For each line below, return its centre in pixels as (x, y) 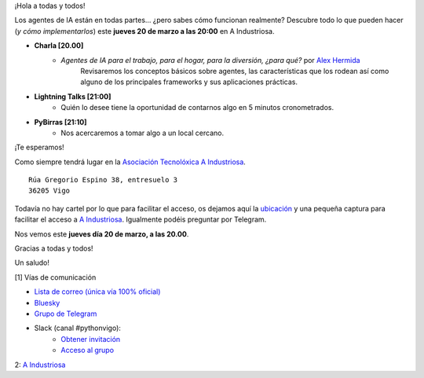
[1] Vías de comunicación (55, 277)
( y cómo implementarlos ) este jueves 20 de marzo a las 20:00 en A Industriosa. (144, 31)
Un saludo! (32, 262)
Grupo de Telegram (66, 314)
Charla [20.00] (59, 46)
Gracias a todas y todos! (54, 248)
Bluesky (47, 303)
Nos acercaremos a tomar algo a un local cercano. (142, 133)
